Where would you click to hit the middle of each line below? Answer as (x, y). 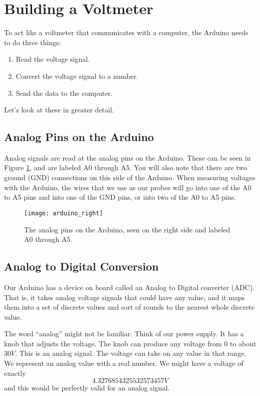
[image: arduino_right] (64, 213)
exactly (15, 373)
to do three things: (33, 42)
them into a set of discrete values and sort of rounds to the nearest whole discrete (129, 307)
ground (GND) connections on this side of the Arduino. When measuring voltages (130, 177)
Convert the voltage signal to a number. (77, 76)
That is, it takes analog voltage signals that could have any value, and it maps (124, 297)
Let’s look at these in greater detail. (59, 110)
